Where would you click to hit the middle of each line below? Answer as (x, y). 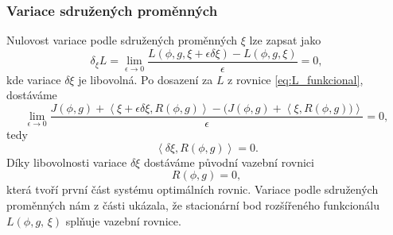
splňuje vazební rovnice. (123, 220)
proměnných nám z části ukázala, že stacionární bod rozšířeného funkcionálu (193, 204)
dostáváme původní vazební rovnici (229, 162)
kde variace (34, 79)
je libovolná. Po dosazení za (146, 79)
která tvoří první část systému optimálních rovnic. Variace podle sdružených (193, 189)
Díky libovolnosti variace (67, 162)
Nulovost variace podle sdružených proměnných (122, 40)
